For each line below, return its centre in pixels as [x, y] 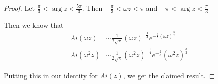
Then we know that [34, 24]
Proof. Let [19, 8]
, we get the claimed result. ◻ [169, 75]
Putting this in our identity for [51, 75]
